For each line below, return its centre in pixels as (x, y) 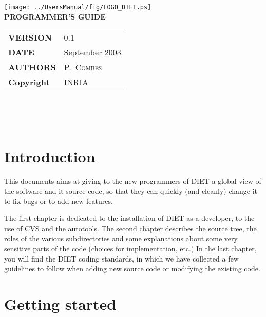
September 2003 (92, 52)
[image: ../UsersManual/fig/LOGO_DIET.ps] (78, 7)
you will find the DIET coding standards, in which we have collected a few (121, 258)
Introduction (50, 156)
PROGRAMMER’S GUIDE (55, 16)
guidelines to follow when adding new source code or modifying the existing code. (132, 268)
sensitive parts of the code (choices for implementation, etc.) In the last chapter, (130, 248)
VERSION (30, 38)
